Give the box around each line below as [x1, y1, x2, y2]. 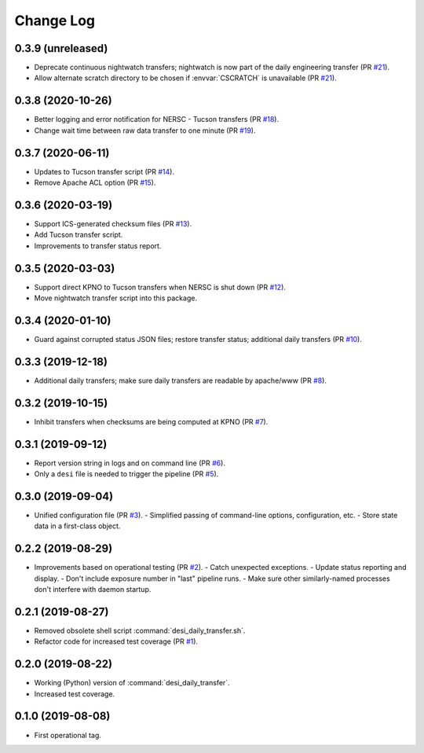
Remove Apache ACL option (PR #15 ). [34, 178, 156, 188]
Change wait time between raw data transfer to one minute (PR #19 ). [34, 126, 256, 135]
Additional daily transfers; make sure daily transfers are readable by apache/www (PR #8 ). [34, 376, 327, 385]
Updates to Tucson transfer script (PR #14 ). [34, 167, 174, 176]
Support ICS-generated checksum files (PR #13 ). [34, 219, 192, 228]
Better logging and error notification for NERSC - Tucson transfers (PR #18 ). [34, 115, 279, 124]
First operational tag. [34, 730, 102, 740]
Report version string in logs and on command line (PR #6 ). [34, 458, 225, 468]
